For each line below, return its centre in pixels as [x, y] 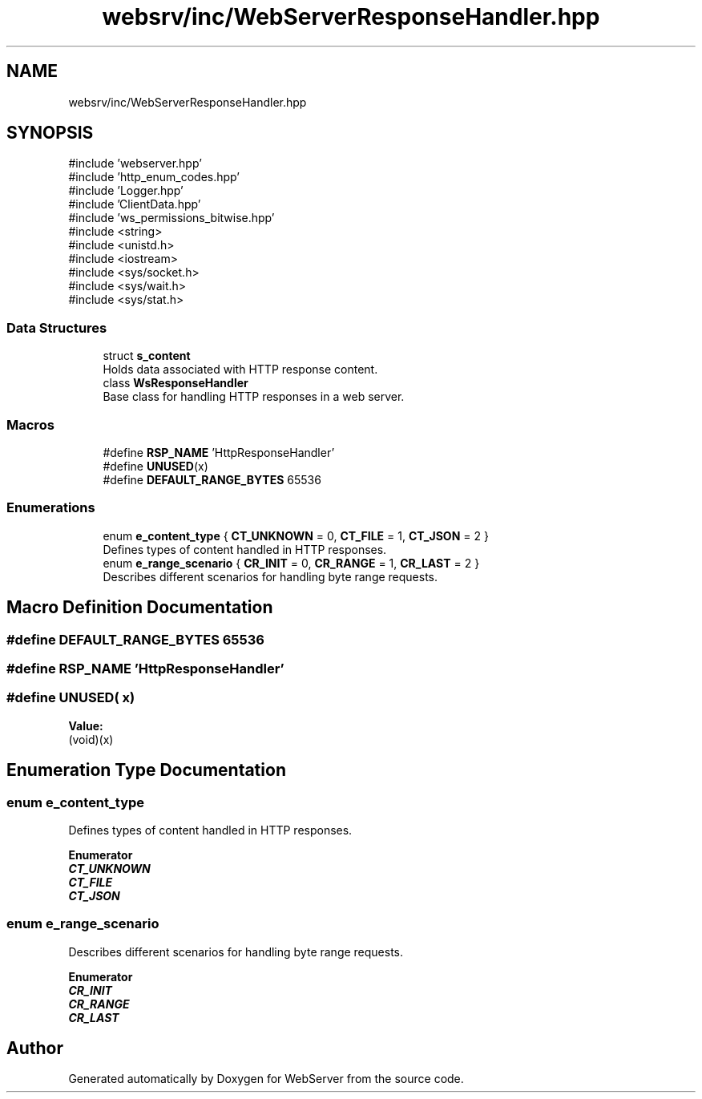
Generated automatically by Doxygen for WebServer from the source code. [266, 1079]
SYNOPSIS [50, 133]
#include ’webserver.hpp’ [135, 164]
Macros [30, 424]
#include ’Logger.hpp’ [126, 191]
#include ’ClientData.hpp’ [135, 204]
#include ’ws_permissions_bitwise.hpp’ [171, 218]
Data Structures [57, 327]
